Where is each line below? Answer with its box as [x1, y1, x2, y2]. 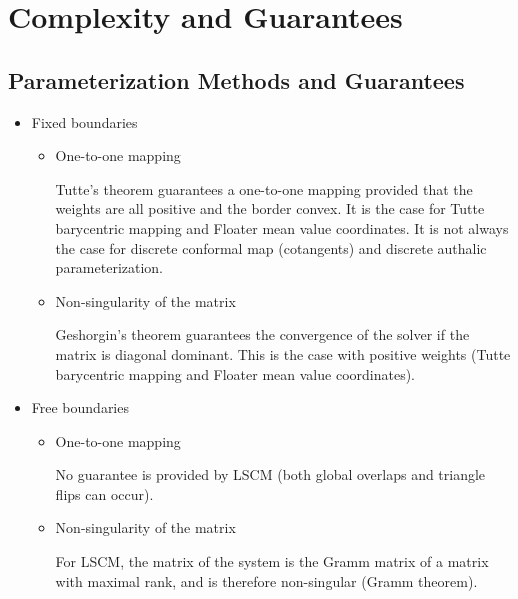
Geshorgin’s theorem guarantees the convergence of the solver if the [55, 324, 470, 345]
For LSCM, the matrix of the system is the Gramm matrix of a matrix [55, 551, 489, 572]
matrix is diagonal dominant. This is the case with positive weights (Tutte [55, 343, 511, 364]
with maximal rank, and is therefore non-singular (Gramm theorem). [55, 570, 478, 591]
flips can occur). [55, 483, 154, 504]
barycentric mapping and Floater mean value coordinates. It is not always [55, 217, 509, 238]
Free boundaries [31, 397, 129, 418]
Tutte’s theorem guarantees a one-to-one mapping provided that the [55, 178, 473, 199]
